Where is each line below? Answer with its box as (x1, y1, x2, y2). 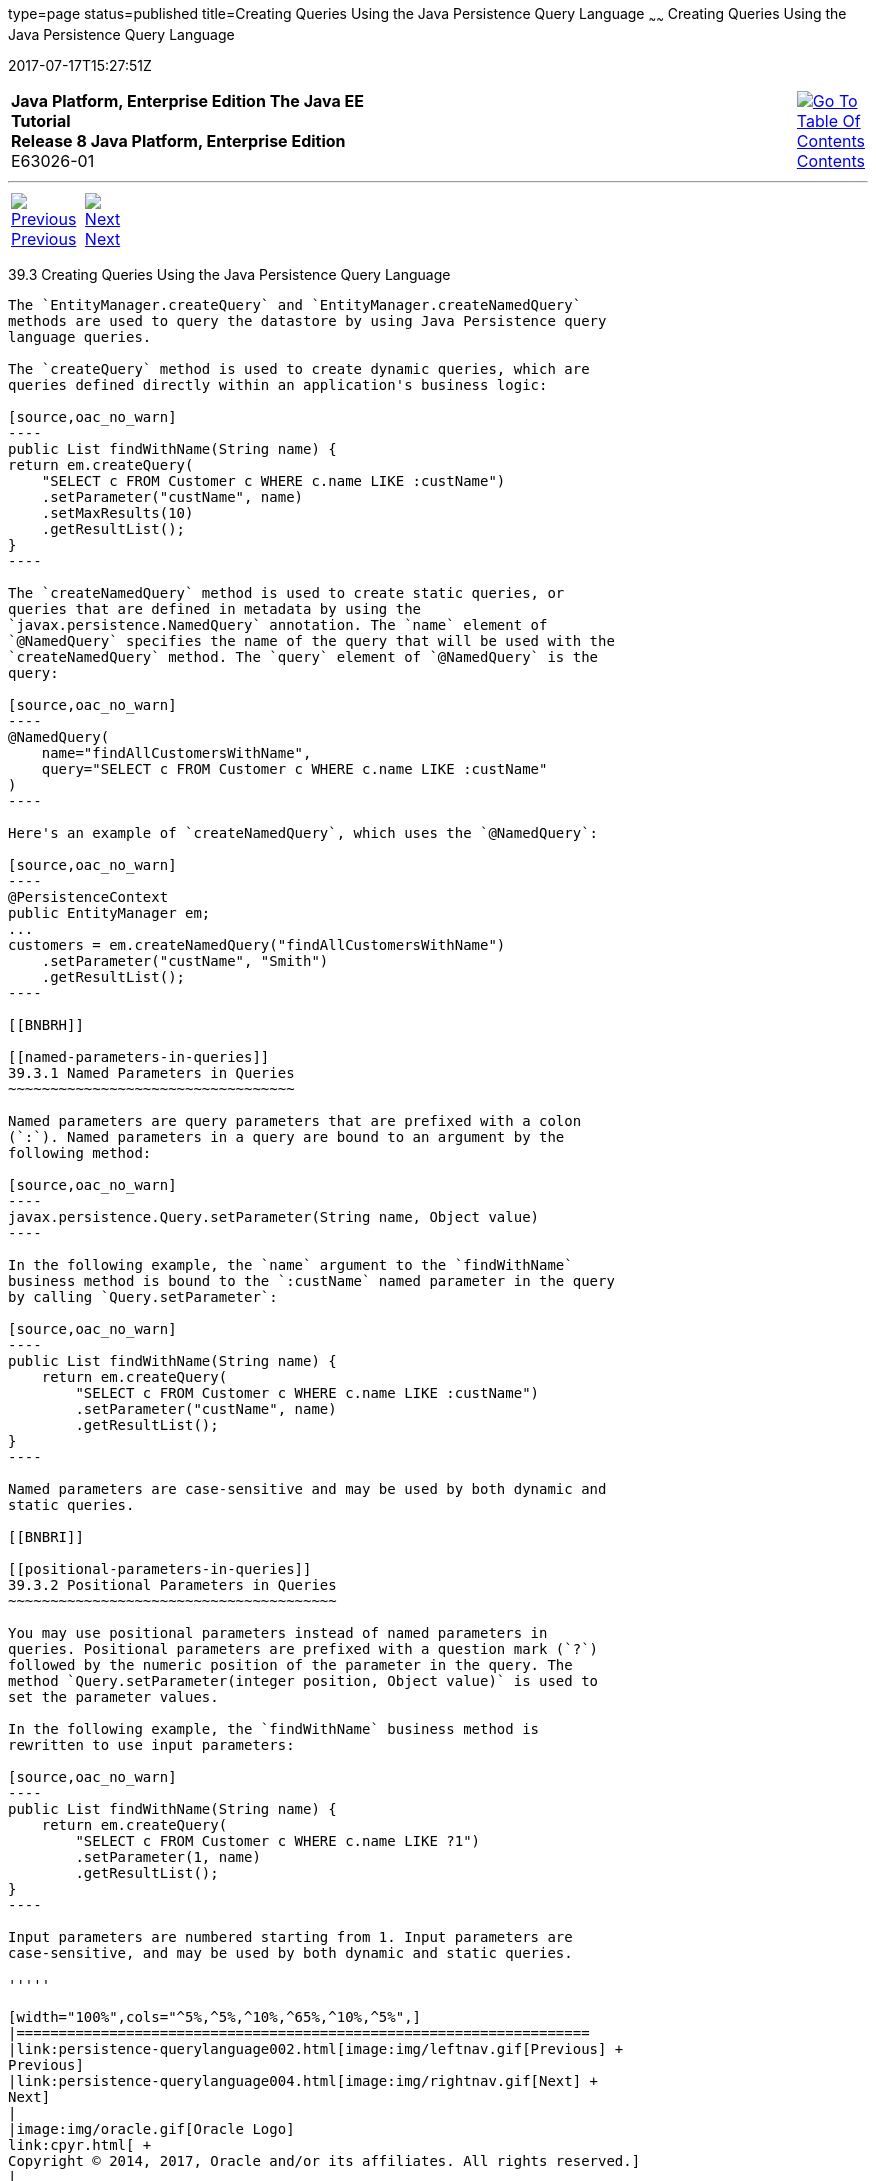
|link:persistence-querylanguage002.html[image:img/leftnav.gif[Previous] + (8, 2040, 624, 2057)
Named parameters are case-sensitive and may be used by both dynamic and (8, 1480, 607, 1497)
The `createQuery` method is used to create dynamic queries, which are (8, 360, 590, 377)
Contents (796, 150, 865, 171)
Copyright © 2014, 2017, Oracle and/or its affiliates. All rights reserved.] (8, 2152, 641, 2169)
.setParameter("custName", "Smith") (41, 952, 329, 969)
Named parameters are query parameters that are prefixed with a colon (8, 1112, 582, 1129)
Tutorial (11, 110, 71, 131)
